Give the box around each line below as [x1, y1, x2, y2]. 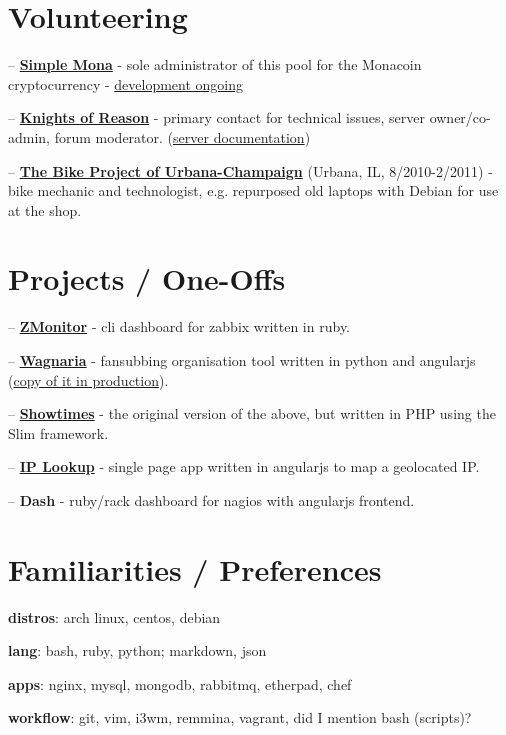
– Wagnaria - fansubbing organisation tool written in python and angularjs [8, 350, 476, 370]
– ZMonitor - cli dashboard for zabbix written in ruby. [8, 316, 350, 337]
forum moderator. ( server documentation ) [54, 126, 311, 147]
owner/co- [429, 107, 491, 128]
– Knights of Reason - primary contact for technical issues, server [8, 107, 425, 128]
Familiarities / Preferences [8, 548, 382, 589]
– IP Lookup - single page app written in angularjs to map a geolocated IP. [8, 456, 480, 477]
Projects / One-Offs [8, 258, 286, 299]
